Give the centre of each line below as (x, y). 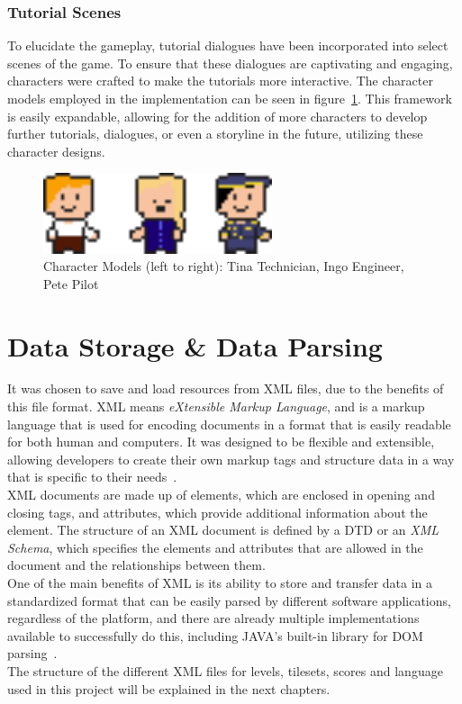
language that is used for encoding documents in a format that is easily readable (229, 424)
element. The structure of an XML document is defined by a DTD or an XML (223, 530)
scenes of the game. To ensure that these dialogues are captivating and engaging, (230, 63)
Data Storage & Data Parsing (195, 345)
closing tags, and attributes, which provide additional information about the (217, 512)
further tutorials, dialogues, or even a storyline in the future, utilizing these (215, 134)
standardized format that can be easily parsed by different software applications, (229, 600)
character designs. (56, 151)
